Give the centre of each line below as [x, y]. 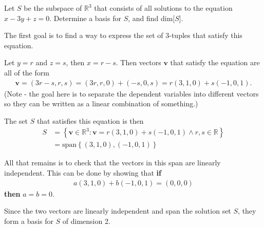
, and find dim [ [152, 18]
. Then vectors [138, 62]
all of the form [27, 72]
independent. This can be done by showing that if [83, 173]
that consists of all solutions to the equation [163, 8]
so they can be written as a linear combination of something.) [101, 103]
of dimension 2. [86, 221]
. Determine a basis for [85, 18]
